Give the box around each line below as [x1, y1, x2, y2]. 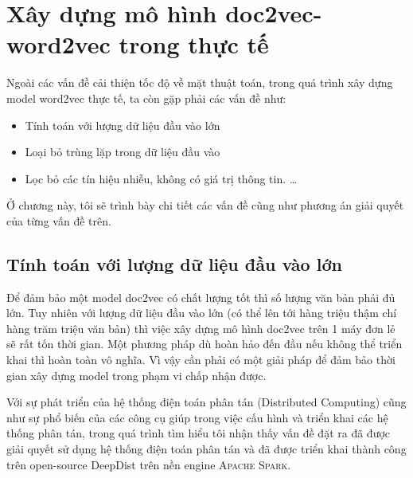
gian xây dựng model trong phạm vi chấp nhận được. [6, 366, 267, 383]
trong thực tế [119, 28, 269, 61]
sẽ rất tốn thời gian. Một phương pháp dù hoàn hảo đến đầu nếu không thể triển [6, 335, 403, 352]
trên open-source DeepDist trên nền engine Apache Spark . [6, 456, 291, 472]
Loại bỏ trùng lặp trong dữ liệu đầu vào [25, 143, 220, 160]
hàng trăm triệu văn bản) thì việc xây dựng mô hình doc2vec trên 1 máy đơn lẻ [6, 319, 395, 336]
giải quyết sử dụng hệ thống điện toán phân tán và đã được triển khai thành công [6, 441, 407, 457]
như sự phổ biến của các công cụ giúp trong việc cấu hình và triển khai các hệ [6, 409, 388, 425]
